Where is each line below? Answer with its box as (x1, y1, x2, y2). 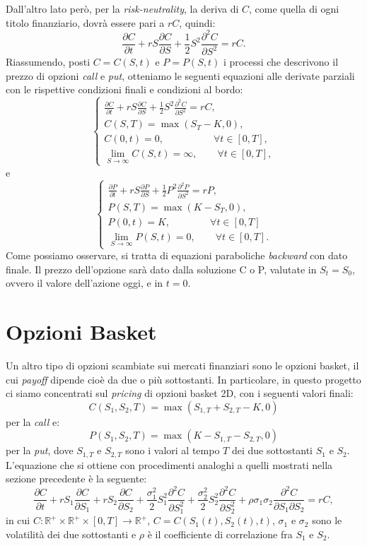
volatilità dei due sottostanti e (6, 526, 136, 541)
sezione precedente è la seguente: (6, 471, 147, 486)
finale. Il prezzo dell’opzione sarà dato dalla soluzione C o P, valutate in (6, 261, 317, 276)
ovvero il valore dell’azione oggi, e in (6, 275, 163, 290)
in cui (6, 513, 30, 528)
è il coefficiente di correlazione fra (147, 526, 293, 541)
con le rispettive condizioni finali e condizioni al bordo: (6, 82, 243, 97)
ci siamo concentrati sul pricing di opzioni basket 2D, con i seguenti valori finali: (6, 386, 354, 400)
